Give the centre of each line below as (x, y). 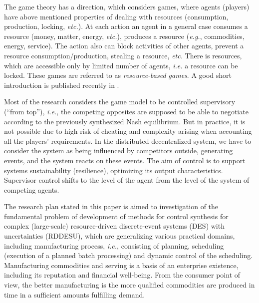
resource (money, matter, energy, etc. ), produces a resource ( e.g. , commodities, (124, 36)
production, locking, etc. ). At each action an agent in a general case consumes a (126, 26)
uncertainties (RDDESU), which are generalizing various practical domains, (120, 236)
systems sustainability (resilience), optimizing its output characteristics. (114, 170)
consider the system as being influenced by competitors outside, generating (119, 151)
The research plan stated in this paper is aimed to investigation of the (111, 206)
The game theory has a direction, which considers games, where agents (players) (127, 6)
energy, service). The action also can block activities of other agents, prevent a (124, 46)
